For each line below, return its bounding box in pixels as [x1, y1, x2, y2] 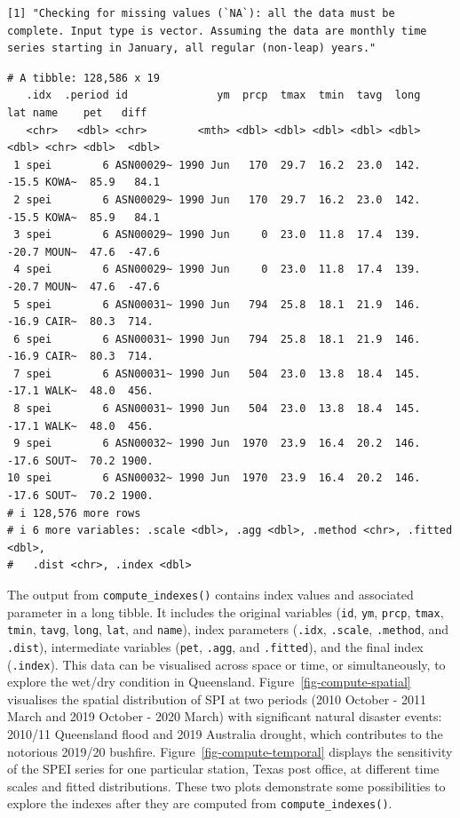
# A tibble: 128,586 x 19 [7, 71, 160, 84]
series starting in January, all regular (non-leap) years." [7, 42, 377, 55]
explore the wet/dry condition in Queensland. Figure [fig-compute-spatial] [7, 672, 411, 691]
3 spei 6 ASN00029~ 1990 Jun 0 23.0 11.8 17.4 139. [13, 228, 421, 242]
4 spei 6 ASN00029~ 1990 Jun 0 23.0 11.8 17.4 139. [13, 263, 421, 276]
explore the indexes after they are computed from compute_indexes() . [7, 794, 393, 813]
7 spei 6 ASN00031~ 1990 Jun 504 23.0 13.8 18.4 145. [13, 367, 421, 380]
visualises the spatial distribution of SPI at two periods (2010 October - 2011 [7, 689, 427, 708]
